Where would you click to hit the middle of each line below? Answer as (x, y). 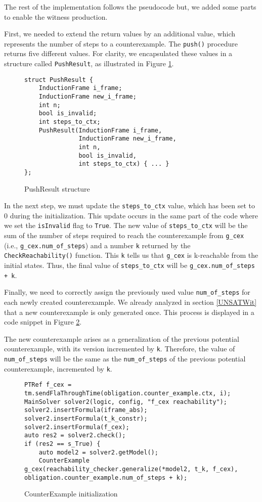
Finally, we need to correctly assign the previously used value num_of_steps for (127, 292)
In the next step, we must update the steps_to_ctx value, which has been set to (130, 206)
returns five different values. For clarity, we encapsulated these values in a (118, 53)
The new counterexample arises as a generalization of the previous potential (122, 338)
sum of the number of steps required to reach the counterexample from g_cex (124, 235)
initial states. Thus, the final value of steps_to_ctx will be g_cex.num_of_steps (129, 265)
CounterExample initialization (71, 494)
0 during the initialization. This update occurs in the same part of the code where (131, 215)
